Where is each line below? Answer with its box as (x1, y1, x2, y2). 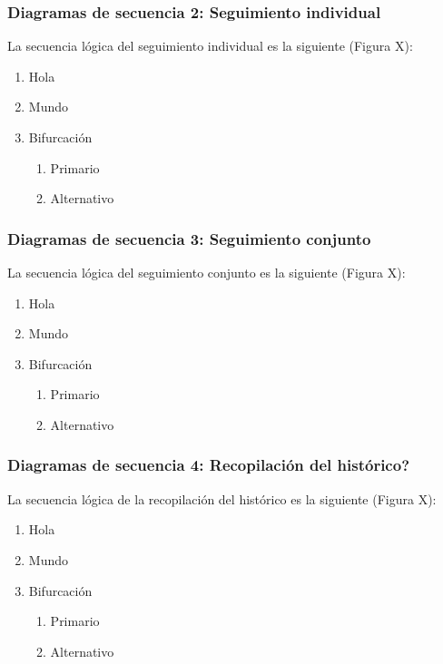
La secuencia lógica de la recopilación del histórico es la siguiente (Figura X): (7, 489, 437, 508)
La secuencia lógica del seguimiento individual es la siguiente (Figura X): (7, 36, 413, 55)
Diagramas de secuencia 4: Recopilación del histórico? (7, 454, 410, 476)
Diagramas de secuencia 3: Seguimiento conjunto (7, 227, 371, 249)
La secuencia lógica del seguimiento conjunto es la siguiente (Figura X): (7, 263, 406, 281)
